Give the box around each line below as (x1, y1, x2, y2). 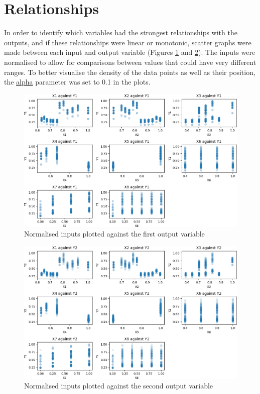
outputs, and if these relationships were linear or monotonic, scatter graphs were (4, 37, 251, 47)
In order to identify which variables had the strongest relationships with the (4, 27, 237, 38)
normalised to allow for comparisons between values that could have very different (4, 56, 256, 67)
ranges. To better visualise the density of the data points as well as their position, (4, 66, 255, 77)
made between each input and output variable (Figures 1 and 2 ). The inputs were (4, 47, 255, 57)
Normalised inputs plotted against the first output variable (24, 228, 205, 239)
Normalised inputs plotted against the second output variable (24, 380, 213, 391)
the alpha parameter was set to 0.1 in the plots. (4, 76, 151, 87)
